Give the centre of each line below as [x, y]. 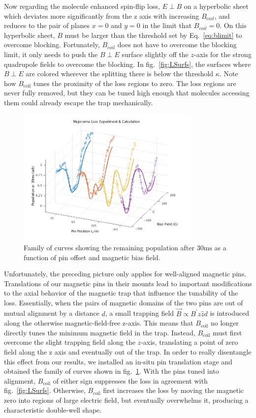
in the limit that [167, 25]
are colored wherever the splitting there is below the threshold [120, 74]
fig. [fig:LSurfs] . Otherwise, [45, 390]
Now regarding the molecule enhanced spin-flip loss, [82, 6]
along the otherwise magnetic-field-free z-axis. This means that [99, 323]
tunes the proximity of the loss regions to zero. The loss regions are [135, 83]
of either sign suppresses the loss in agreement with [130, 380]
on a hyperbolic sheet [216, 6]
